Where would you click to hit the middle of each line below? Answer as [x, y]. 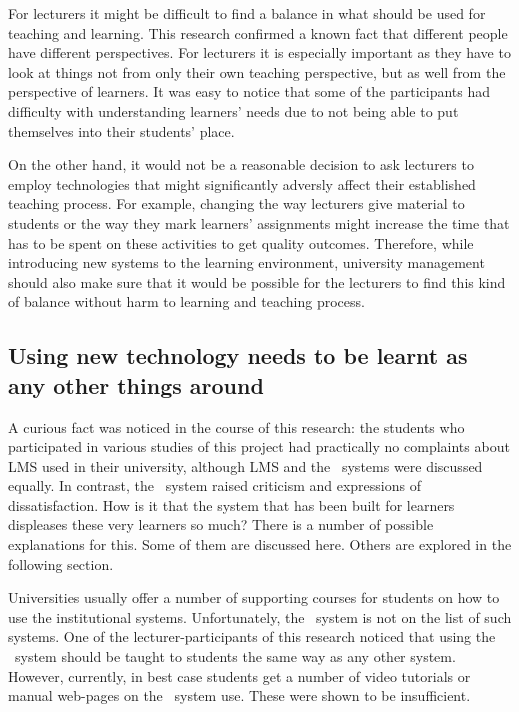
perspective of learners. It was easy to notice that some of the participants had [249, 91]
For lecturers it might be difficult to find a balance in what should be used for [247, 13]
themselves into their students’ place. [121, 130]
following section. [61, 563]
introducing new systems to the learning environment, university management [246, 262]
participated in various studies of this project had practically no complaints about [259, 446]
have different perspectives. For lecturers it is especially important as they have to [259, 52]
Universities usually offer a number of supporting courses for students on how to [254, 597]
